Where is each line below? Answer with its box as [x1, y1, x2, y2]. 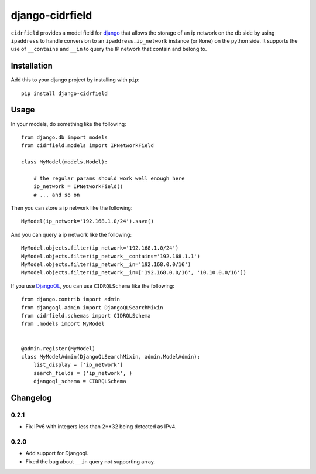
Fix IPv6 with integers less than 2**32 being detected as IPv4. [25, 423, 177, 430]
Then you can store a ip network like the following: [11, 204, 133, 212]
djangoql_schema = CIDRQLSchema [33, 378, 126, 385]
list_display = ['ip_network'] [33, 362, 123, 369]
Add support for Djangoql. [25, 450, 88, 457]
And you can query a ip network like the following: [11, 231, 132, 238]
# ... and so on [33, 191, 80, 198]
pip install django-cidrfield [21, 90, 108, 97]
